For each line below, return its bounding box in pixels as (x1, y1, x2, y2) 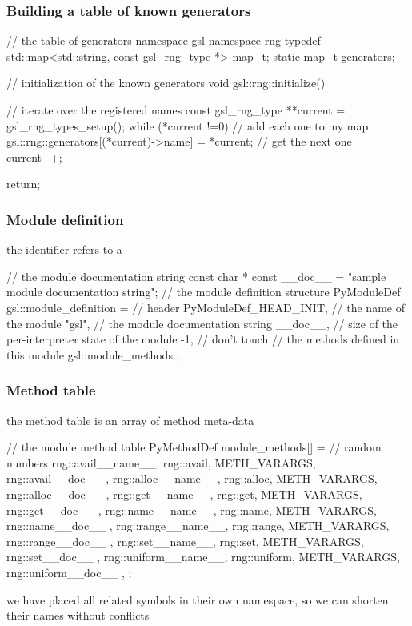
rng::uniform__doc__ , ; (6, 564, 132, 580)
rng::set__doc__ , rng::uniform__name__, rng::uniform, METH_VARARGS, (6, 548, 400, 565)
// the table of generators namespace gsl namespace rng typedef (6, 32, 321, 49)
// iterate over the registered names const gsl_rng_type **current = (6, 102, 346, 118)
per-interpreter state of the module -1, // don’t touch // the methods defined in (6, 331, 400, 347)
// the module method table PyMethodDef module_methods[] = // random (6, 439, 382, 455)
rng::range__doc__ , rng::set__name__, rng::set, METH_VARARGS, (6, 532, 364, 549)
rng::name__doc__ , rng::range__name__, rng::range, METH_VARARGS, (6, 517, 390, 534)
